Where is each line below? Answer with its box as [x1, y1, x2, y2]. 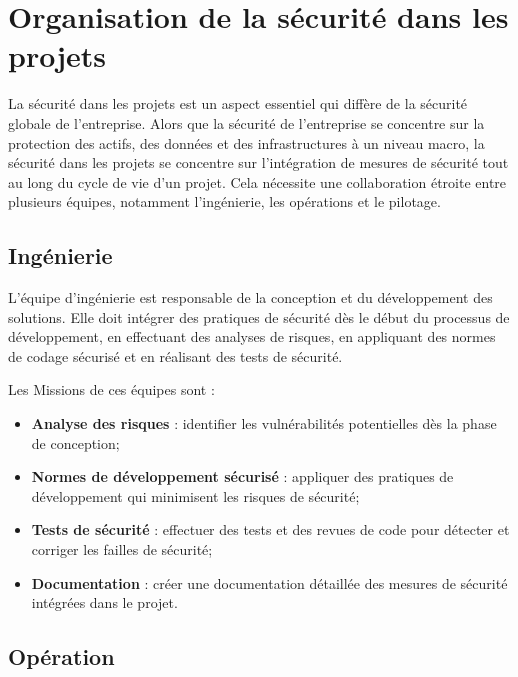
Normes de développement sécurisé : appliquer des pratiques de [31, 466, 454, 487]
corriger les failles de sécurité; [31, 539, 213, 560]
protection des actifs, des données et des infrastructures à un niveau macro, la [8, 132, 485, 153]
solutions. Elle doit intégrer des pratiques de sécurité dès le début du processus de [8, 306, 510, 327]
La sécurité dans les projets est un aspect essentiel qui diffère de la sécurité [8, 93, 468, 114]
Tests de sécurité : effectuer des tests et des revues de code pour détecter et [31, 519, 510, 540]
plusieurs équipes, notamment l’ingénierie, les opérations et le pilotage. [8, 191, 441, 212]
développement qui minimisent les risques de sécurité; [31, 485, 360, 506]
